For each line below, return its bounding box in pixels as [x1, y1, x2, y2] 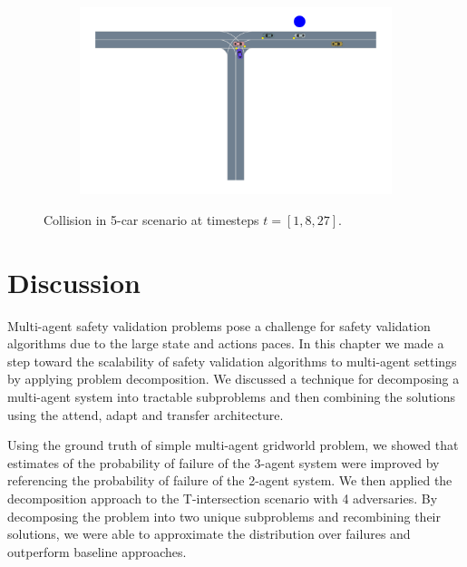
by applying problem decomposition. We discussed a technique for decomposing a [7, 369, 460, 388]
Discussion [7, 263, 141, 300]
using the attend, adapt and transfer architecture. [7, 405, 284, 424]
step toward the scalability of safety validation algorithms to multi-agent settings [7, 351, 457, 370]
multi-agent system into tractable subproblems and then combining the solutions [7, 386, 456, 406]
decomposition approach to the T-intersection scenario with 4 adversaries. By [7, 488, 438, 507]
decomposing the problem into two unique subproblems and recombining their [7, 506, 441, 525]
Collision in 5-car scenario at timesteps [44, 210, 259, 229]
